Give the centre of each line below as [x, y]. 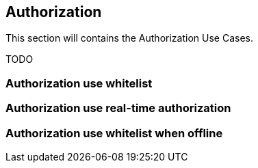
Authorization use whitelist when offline [114, 133]
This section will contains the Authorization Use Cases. [129, 38]
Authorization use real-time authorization [118, 108]
